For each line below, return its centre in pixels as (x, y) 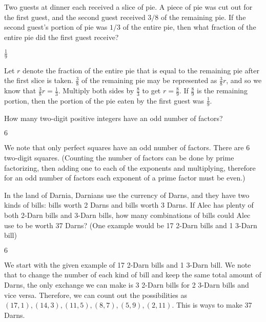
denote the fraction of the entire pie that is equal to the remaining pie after (141, 70)
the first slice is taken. (39, 80)
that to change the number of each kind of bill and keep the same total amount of (133, 275)
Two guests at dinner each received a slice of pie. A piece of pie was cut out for (128, 7)
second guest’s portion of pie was (56, 27)
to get (151, 90)
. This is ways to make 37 (212, 305)
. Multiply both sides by (96, 90)
